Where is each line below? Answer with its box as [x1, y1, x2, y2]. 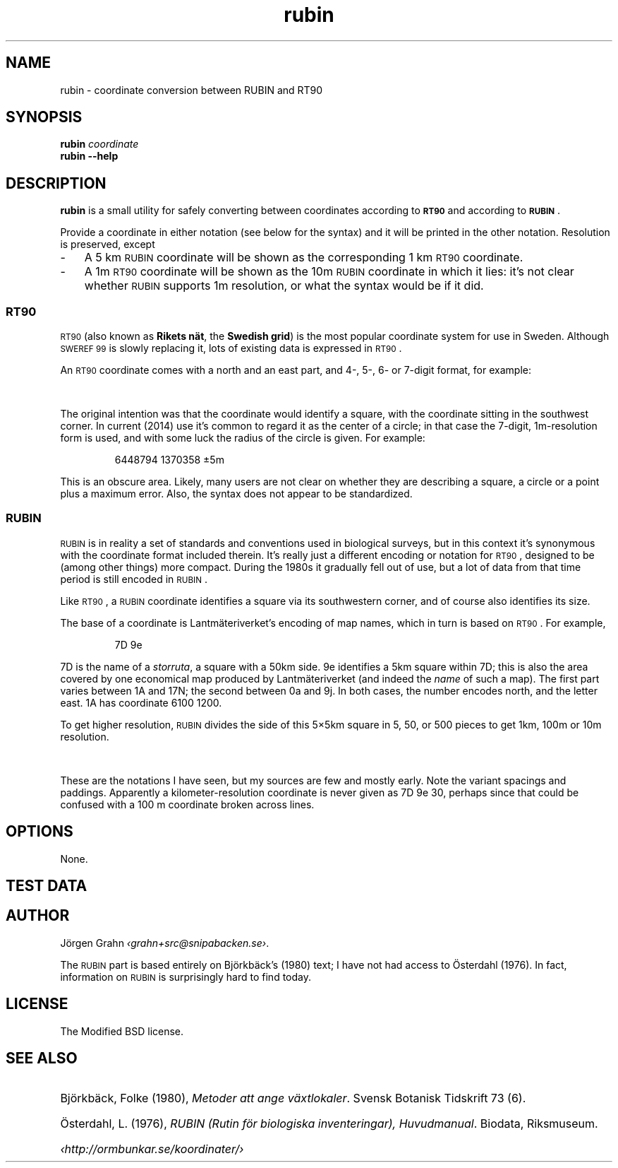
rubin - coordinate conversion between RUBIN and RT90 [60, 83, 323, 96]
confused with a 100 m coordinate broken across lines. [60, 798, 315, 810]
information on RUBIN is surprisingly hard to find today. [60, 970, 311, 983]
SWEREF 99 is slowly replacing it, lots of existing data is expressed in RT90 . [60, 342, 402, 355]
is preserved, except [60, 238, 155, 251]
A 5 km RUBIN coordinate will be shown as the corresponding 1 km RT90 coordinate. [84, 250, 523, 265]
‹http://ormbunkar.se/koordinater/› [60, 1141, 244, 1156]
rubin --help [60, 150, 119, 163]
